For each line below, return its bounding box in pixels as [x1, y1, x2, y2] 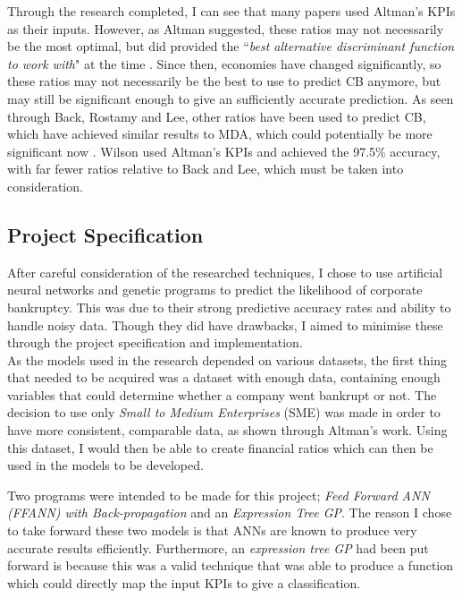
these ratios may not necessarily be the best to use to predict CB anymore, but [7, 72, 441, 90]
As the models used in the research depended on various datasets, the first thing [7, 350, 447, 369]
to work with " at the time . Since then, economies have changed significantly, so [7, 54, 441, 73]
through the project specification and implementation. [7, 333, 303, 352]
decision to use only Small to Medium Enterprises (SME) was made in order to [7, 403, 441, 422]
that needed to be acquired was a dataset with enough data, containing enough [7, 368, 441, 387]
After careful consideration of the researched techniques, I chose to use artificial [7, 262, 443, 281]
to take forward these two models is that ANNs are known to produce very [7, 521, 417, 540]
